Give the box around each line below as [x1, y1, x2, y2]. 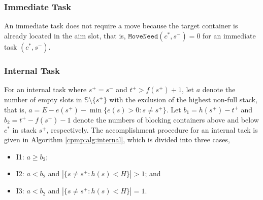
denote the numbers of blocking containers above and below [73, 114, 259, 125]
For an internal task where [4, 84, 87, 95]
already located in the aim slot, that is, [4, 30, 126, 41]
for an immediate [203, 30, 256, 41]
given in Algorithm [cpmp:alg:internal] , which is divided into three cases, [4, 134, 230, 145]
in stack [12, 124, 37, 135]
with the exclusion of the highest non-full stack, [109, 94, 257, 105]
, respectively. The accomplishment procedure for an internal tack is [46, 124, 258, 135]
